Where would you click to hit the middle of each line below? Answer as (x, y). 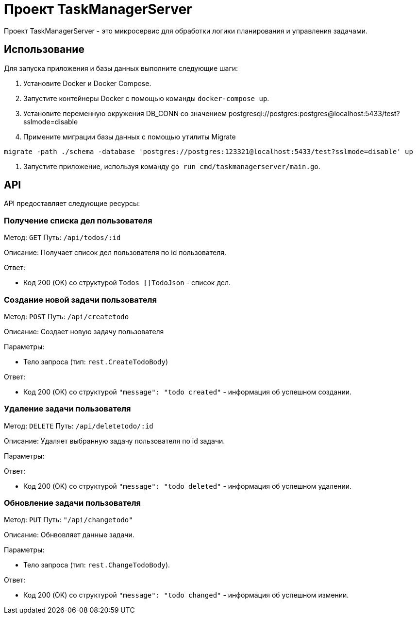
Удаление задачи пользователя (67, 409)
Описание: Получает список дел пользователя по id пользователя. (115, 253)
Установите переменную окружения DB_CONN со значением (125, 113)
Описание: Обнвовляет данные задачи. (69, 535)
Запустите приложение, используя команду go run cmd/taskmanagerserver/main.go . (172, 166)
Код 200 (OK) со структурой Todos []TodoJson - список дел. (127, 283)
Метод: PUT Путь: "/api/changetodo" (68, 520)
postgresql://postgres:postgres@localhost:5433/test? (314, 113)
